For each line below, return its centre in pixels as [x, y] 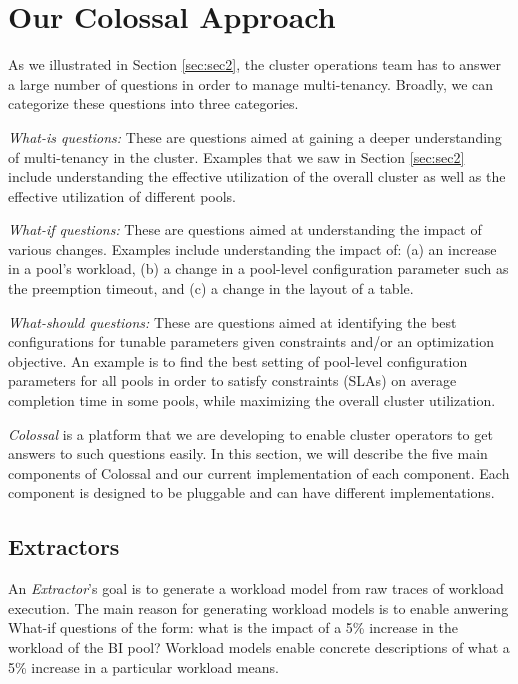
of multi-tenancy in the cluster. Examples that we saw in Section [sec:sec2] [236, 156]
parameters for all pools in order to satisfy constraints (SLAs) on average [232, 380]
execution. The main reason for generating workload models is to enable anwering [258, 607]
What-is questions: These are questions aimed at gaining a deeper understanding [255, 136]
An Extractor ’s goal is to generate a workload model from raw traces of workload [256, 588]
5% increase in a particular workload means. [143, 666]
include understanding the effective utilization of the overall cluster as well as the [257, 176]
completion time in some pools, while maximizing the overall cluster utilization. [252, 400]
